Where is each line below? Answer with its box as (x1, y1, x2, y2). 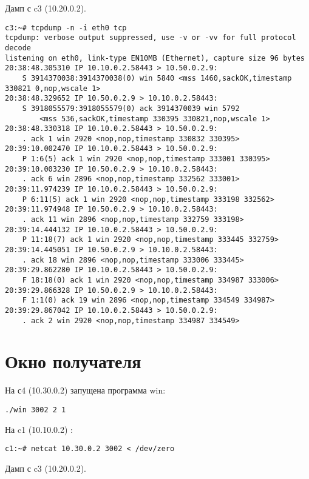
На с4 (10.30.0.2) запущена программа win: (5, 384, 166, 397)
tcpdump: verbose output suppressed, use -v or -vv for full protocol (5, 33, 296, 42)
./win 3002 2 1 (5, 406, 66, 414)
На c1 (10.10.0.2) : (5, 423, 73, 435)
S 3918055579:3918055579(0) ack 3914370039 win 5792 (22, 104, 240, 113)
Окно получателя (5, 349, 141, 373)
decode (5, 43, 31, 52)
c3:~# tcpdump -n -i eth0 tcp (5, 23, 127, 32)
